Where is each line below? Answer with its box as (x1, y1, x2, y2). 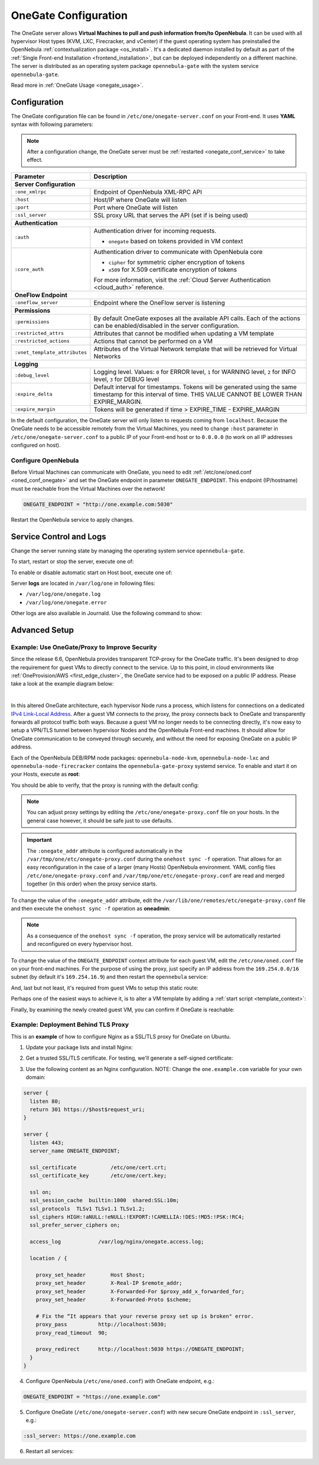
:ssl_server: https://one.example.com (23, 1433, 136, 1440)
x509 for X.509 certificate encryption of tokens (108, 265, 237, 274)
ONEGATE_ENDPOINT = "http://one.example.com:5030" (23, 501, 174, 507)
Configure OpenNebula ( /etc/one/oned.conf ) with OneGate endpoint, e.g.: (25, 1378, 215, 1385)
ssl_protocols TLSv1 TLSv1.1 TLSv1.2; (30, 1205, 145, 1212)
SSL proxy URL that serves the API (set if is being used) (93, 211, 248, 219)
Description (93, 172, 128, 180)
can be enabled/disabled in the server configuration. (93, 321, 240, 330)
